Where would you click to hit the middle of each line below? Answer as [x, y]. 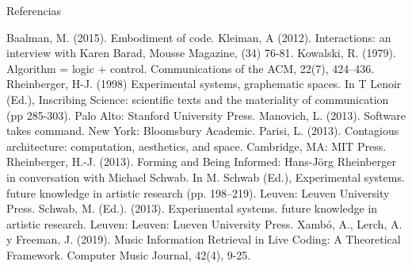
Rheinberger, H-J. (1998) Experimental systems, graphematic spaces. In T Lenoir [204, 84]
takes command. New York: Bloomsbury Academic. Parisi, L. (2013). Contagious [203, 131]
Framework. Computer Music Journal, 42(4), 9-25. [129, 254]
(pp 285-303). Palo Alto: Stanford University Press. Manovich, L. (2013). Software [206, 115]
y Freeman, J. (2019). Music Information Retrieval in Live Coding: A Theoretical [204, 239]
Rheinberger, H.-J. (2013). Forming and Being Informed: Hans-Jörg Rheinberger [201, 161]
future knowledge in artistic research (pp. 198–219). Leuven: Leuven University [198, 192]
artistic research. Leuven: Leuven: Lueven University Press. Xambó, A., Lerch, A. [204, 223]
